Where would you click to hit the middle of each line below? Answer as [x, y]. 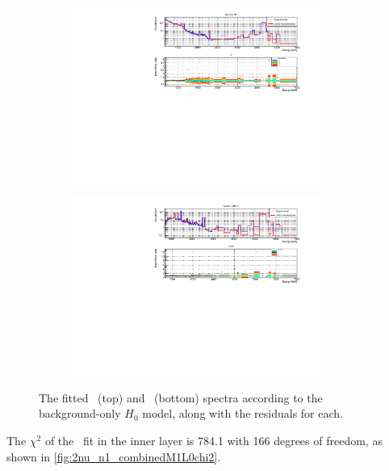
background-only [80, 413]
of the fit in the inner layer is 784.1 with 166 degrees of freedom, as [213, 440]
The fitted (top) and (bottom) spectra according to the [181, 397]
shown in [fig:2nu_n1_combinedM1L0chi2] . [114, 456]
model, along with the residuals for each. [243, 413]
